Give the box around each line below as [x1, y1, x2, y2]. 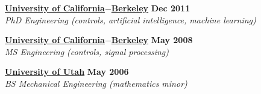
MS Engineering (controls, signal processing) [5, 45, 169, 57]
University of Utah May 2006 [5, 65, 129, 78]
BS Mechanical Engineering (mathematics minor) [5, 77, 187, 89]
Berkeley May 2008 [111, 34, 193, 46]
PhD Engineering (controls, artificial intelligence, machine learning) [5, 13, 256, 26]
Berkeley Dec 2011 [111, 2, 190, 14]
